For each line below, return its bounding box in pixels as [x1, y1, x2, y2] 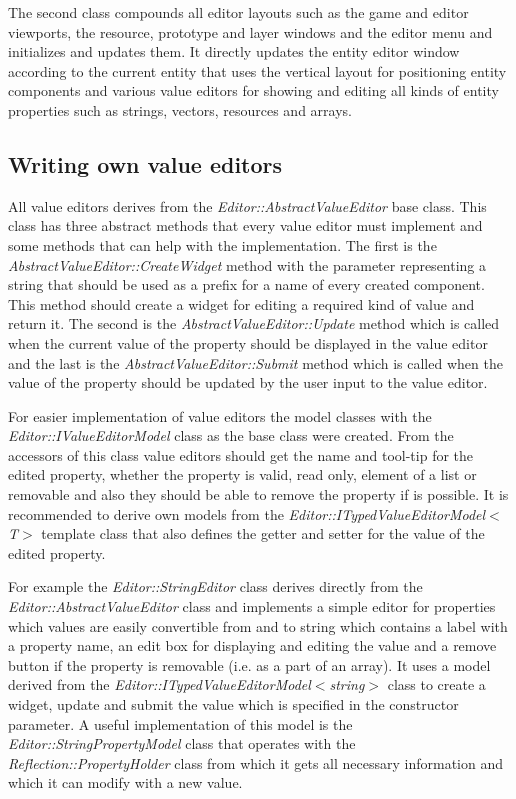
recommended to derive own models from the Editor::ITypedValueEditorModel [8, 503, 486, 524]
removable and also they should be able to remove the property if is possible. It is [8, 484, 509, 505]
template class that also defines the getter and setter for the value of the [41, 523, 485, 544]
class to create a [387, 674, 486, 695]
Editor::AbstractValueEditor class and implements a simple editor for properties [8, 596, 496, 617]
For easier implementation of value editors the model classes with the [8, 405, 432, 426]
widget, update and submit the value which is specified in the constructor [8, 694, 459, 715]
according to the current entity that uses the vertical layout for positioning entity [8, 60, 507, 81]
